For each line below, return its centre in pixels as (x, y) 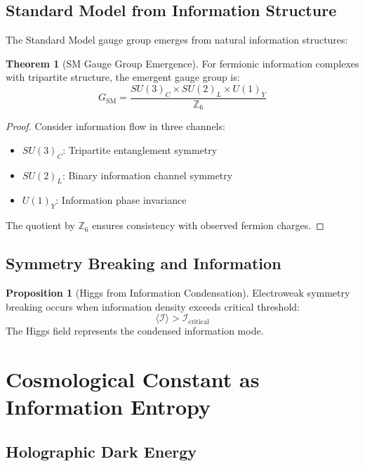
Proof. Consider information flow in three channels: (115, 126)
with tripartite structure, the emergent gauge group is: (123, 77)
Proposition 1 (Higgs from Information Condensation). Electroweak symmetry (178, 293)
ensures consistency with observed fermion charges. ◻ (208, 225)
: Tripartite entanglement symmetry (140, 149)
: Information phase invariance (121, 200)
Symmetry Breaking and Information (144, 263)
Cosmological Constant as (133, 379)
